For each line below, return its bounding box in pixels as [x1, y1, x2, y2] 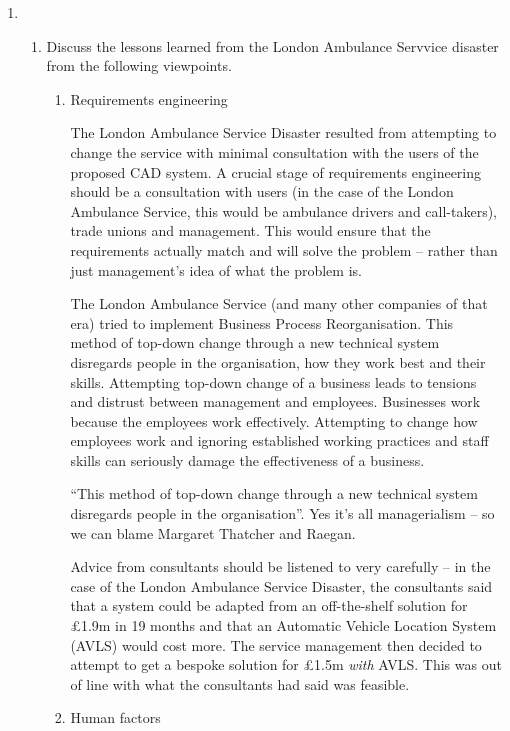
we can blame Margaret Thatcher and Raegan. [70, 522, 356, 543]
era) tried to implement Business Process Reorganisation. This [70, 312, 454, 333]
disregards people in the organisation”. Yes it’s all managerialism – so [70, 503, 495, 524]
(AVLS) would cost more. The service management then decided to [70, 634, 482, 655]
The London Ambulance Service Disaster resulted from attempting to [70, 122, 497, 143]
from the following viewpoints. [46, 55, 232, 76]
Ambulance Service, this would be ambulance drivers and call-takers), [70, 200, 497, 221]
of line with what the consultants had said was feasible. [70, 673, 410, 694]
